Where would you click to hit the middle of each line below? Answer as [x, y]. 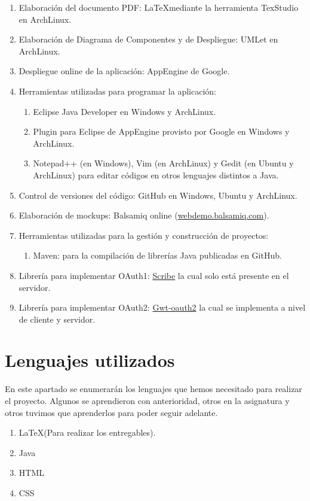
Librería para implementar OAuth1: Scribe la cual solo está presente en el [154, 275]
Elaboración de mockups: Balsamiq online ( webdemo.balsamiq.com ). [144, 215]
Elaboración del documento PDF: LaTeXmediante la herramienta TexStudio [159, 7]
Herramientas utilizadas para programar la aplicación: [117, 91]
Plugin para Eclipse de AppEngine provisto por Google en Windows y [161, 131]
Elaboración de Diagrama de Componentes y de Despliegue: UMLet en [148, 39]
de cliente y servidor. [57, 319]
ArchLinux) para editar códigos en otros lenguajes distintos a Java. [156, 174]
